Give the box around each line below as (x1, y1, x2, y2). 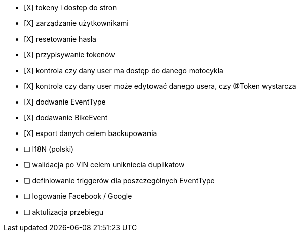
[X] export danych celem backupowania (24, 129, 157, 138)
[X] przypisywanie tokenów (24, 50, 115, 59)
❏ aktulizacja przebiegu (24, 208, 103, 216)
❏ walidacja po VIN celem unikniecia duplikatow (24, 160, 185, 169)
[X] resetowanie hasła (24, 35, 96, 43)
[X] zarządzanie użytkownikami (24, 19, 129, 27)
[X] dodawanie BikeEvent (24, 113, 108, 122)
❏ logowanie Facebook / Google (24, 192, 132, 200)
